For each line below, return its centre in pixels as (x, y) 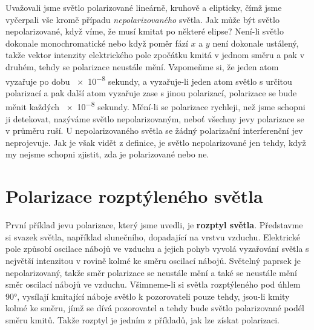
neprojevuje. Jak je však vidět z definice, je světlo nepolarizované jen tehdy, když (156, 142)
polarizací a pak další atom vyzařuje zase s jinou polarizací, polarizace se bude (151, 92)
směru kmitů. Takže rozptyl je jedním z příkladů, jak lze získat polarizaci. (142, 319)
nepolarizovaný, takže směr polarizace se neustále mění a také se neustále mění (151, 272)
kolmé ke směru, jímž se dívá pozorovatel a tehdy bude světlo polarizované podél (155, 308)
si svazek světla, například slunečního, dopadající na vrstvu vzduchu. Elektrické (153, 236)
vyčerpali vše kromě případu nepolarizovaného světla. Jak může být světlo (142, 19)
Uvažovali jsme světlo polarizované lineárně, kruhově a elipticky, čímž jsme (144, 7)
